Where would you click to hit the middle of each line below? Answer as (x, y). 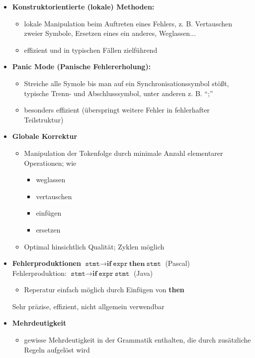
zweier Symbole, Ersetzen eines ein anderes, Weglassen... (110, 33)
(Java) (143, 273)
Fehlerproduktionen (46, 263)
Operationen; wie (50, 163)
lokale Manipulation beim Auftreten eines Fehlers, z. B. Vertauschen (128, 23)
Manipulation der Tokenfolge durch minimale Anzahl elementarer (124, 153)
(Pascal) (178, 263)
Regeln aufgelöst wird (57, 349)
